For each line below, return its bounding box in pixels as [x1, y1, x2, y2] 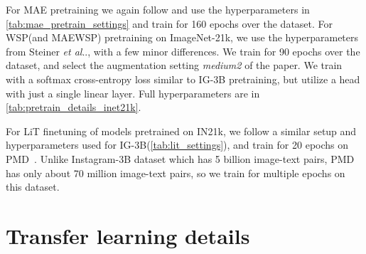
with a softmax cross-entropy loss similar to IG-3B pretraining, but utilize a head [6, 71, 360, 86]
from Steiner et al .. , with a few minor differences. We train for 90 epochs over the [6, 43, 360, 58]
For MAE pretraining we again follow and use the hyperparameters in [6, 2, 310, 16]
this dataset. [6, 179, 60, 194]
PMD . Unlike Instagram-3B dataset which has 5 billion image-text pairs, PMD [6, 151, 355, 166]
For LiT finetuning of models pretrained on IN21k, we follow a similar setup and [6, 123, 357, 138]
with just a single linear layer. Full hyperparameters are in [6, 85, 260, 100]
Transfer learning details [6, 221, 250, 250]
